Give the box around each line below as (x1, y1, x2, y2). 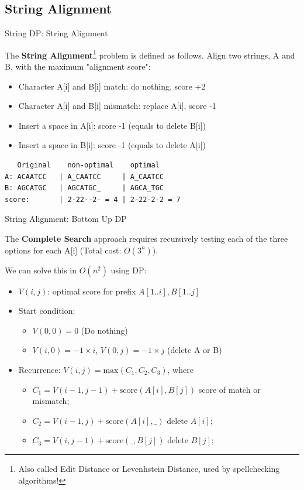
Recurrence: (18, 363, 61, 375)
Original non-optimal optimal (17, 161, 160, 170)
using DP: (110, 263, 147, 276)
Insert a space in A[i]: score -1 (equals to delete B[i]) (18, 119, 206, 131)
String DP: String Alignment (5, 27, 108, 39)
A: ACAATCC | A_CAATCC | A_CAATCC (5, 172, 164, 181)
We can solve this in (5, 263, 77, 276)
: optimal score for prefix (47, 285, 136, 297)
